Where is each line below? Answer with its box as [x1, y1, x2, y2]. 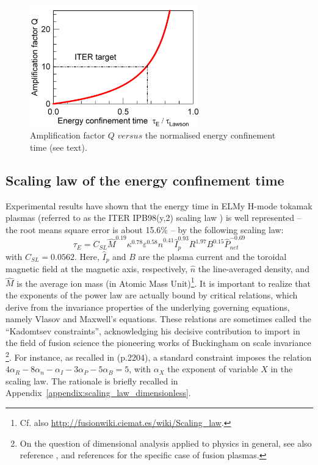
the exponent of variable [167, 362, 258, 375]
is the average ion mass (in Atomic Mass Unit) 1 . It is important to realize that [16, 275, 311, 289]
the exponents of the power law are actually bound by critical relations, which [5, 288, 298, 301]
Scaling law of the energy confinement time [5, 170, 284, 189]
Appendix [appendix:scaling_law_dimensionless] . [5, 386, 191, 399]
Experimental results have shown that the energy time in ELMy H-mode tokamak [5, 199, 313, 212]
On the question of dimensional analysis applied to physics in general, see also [20, 436, 312, 449]
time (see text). [30, 140, 87, 153]
